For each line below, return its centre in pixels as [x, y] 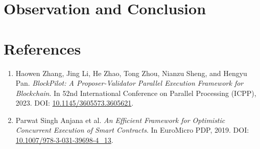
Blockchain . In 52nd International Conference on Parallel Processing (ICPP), [136, 93]
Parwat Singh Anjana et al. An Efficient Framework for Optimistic [120, 120]
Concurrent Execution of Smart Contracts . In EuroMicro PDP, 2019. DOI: [132, 130]
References [42, 48]
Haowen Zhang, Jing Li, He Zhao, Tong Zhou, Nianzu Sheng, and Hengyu [131, 73]
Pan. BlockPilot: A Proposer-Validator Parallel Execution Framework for [129, 83]
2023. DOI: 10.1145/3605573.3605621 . [75, 103]
